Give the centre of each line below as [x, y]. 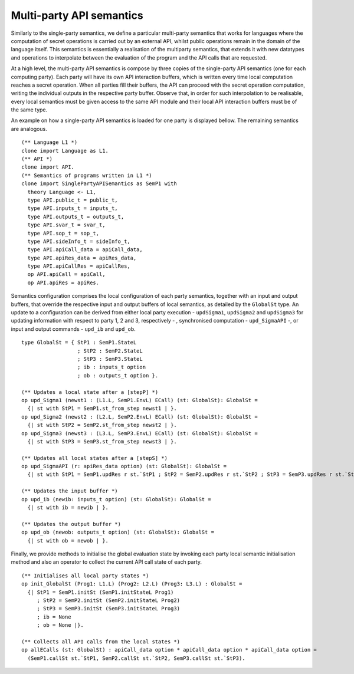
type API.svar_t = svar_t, [66, 225]
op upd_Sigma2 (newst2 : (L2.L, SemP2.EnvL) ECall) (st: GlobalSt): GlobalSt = [140, 417]
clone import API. [48, 167]
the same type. [29, 110]
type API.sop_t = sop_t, [63, 233]
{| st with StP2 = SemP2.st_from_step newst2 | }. [102, 425]
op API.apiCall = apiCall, [66, 274]
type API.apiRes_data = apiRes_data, [82, 258]
